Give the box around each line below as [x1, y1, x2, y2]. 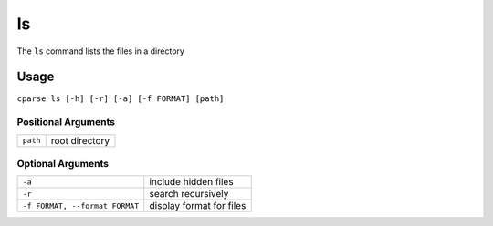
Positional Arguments [16, 116, 116, 128]
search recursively [149, 188, 229, 200]
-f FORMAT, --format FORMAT [22, 200, 140, 211]
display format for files [149, 200, 246, 212]
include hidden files [149, 176, 234, 189]
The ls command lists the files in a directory [16, 46, 184, 56]
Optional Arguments [16, 157, 110, 169]
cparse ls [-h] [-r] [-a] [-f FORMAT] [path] [16, 94, 225, 104]
